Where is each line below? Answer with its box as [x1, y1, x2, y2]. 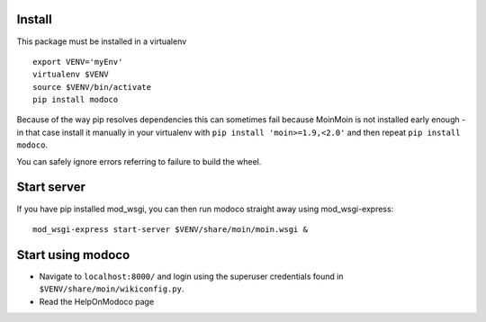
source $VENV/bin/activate [32, 82, 152, 92]
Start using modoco [16, 247, 130, 263]
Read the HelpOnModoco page [39, 296, 155, 307]
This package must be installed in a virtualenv [16, 36, 187, 47]
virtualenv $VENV [32, 69, 109, 80]
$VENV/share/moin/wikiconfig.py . [39, 283, 184, 294]
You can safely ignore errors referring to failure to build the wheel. [16, 156, 262, 166]
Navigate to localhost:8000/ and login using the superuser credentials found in [39, 271, 344, 282]
